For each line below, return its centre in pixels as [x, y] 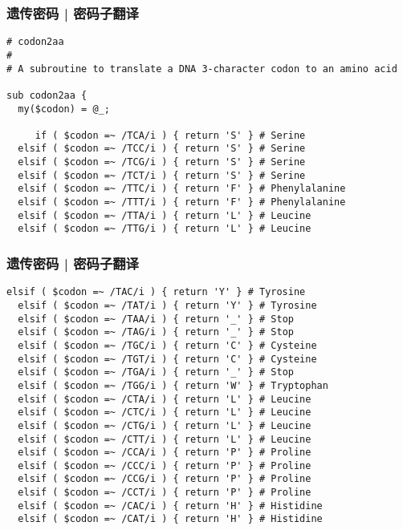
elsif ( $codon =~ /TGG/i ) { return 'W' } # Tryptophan [173, 385]
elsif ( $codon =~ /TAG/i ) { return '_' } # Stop [156, 332]
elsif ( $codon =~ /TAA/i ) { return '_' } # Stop [156, 319]
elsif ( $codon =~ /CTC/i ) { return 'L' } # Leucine [165, 413]
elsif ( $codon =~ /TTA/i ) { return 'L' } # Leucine [165, 215]
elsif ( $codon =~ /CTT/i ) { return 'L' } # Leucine [165, 439]
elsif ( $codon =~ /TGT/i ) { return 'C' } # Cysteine [167, 359]
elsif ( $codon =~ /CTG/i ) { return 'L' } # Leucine [165, 425]
